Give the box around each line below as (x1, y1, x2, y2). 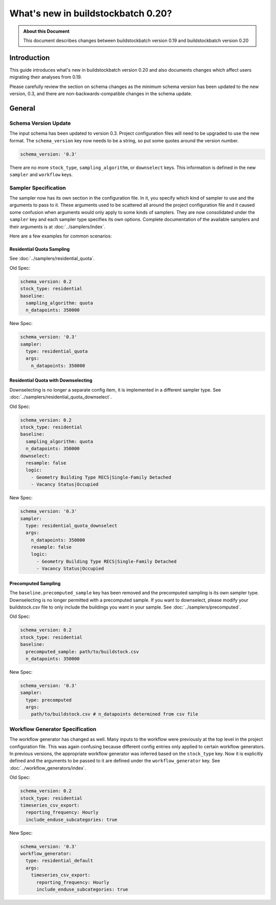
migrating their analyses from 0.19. (9, 74, 82, 80)
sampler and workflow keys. (9, 171, 73, 178)
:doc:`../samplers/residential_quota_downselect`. (9, 394, 112, 400)
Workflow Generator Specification (9, 725, 97, 732)
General (9, 104, 36, 113)
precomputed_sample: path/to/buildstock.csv (26, 649, 139, 655)
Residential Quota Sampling (9, 246, 70, 252)
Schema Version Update (9, 119, 71, 126)
